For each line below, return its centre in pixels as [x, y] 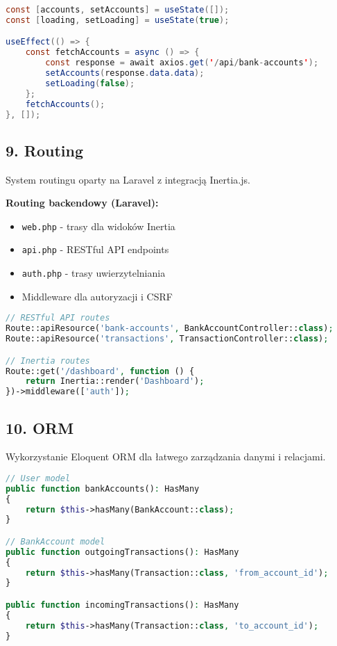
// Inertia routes [48, 361]
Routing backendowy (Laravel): [82, 203]
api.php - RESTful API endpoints [95, 249]
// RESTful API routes [58, 318]
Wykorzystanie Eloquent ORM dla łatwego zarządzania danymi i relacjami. [166, 457]
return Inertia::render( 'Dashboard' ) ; [115, 381]
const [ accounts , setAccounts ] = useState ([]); [118, 10]
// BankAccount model [55, 541]
